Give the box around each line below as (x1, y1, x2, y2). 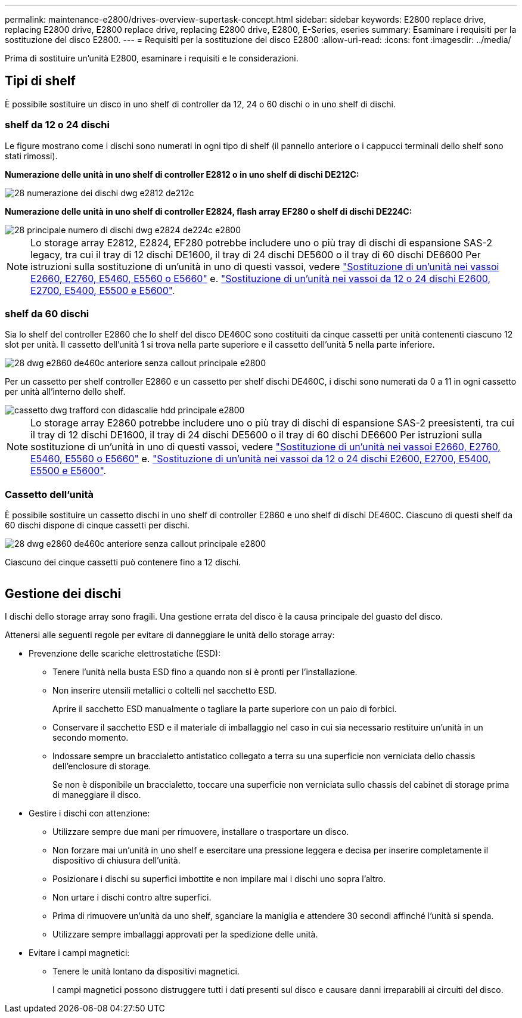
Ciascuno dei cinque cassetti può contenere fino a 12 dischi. (5, 557, 241, 568)
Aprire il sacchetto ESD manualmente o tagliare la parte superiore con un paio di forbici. (52, 703, 397, 714)
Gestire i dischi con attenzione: (29, 807, 150, 818)
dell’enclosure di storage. (52, 760, 151, 771)
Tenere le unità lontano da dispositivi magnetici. (52, 966, 240, 976)
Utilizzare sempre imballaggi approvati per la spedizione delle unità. (52, 929, 318, 939)
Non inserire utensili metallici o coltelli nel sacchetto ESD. (52, 685, 277, 695)
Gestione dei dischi (5, 586, 122, 601)
